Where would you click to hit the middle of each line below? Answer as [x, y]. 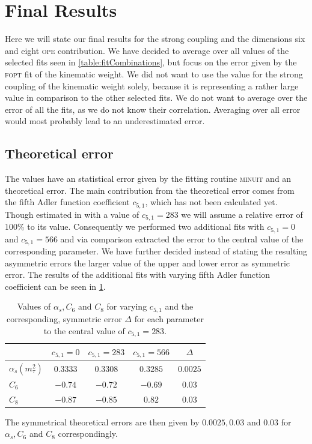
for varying [127, 306]
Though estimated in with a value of [72, 214]
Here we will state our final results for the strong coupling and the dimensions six [155, 39]
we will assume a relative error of [242, 214]
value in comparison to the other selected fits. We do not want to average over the [156, 97]
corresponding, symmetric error [64, 318]
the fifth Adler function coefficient [67, 202]
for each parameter [169, 318]
